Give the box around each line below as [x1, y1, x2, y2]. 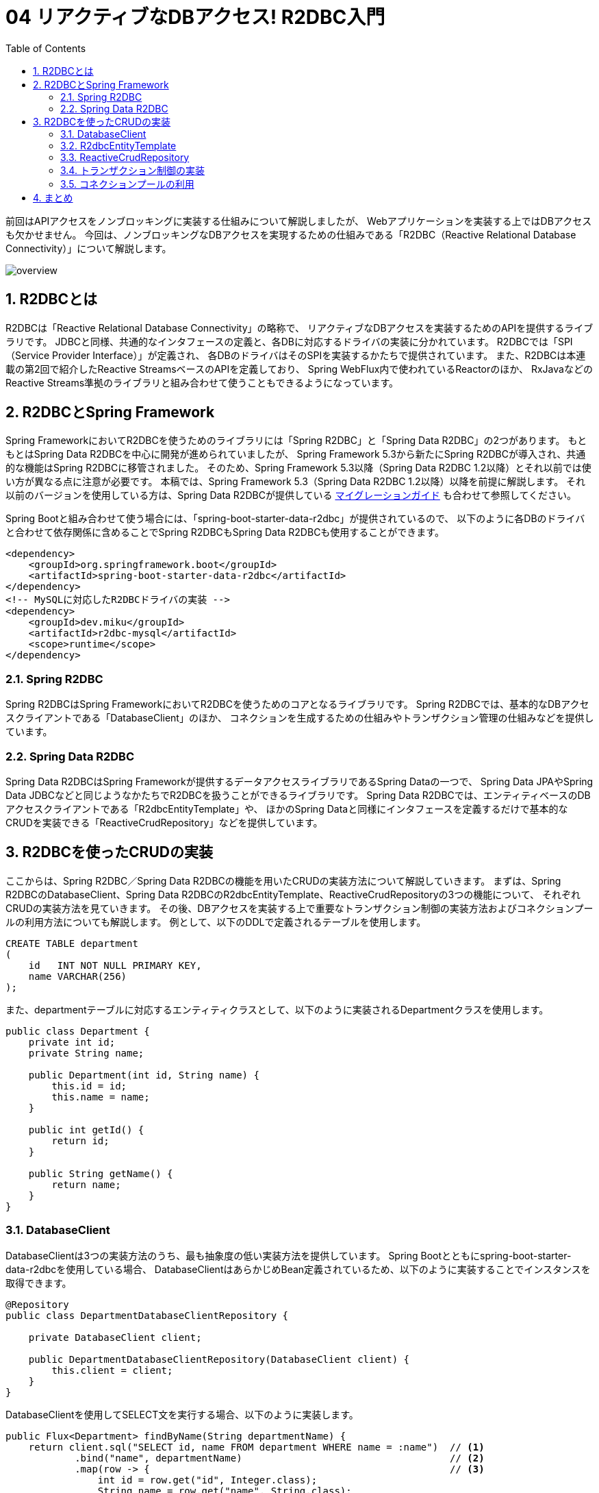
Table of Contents [5, 42, 86, 54]
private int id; [28, 1036, 116, 1048]
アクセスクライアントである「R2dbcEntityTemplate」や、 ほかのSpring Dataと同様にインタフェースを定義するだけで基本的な [5, 802, 568, 815]
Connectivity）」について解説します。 [5, 242, 172, 254]
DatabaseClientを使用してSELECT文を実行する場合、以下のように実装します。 [5, 1408, 359, 1420]
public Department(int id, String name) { [28, 1069, 259, 1081]
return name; [51, 1179, 121, 1190]
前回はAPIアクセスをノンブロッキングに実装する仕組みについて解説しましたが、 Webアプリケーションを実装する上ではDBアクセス [5, 214, 592, 227]
